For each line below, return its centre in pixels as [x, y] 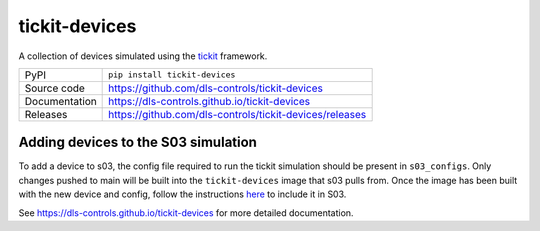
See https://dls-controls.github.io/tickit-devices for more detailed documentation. [186, 212]
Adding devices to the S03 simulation [137, 142]
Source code [54, 88]
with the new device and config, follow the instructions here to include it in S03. [182, 194]
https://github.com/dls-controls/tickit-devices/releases [237, 114]
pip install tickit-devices [172, 75]
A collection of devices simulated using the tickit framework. [143, 56]
